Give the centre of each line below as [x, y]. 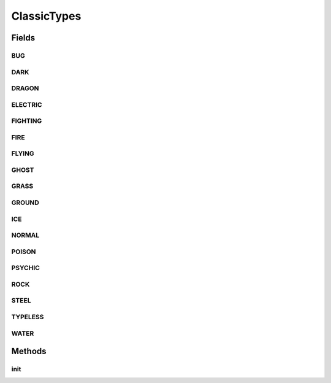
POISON [24, 252]
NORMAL [25, 235]
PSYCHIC [25, 268]
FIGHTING [27, 121]
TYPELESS [28, 317]
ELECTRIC [27, 104]
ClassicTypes [46, 16]
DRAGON [25, 88]
